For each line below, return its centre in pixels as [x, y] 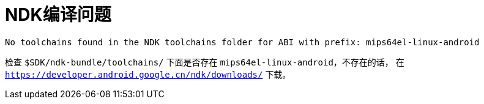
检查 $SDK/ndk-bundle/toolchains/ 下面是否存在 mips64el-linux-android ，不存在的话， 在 [205, 62]
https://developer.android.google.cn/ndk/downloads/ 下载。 [148, 74]
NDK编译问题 [58, 15]
